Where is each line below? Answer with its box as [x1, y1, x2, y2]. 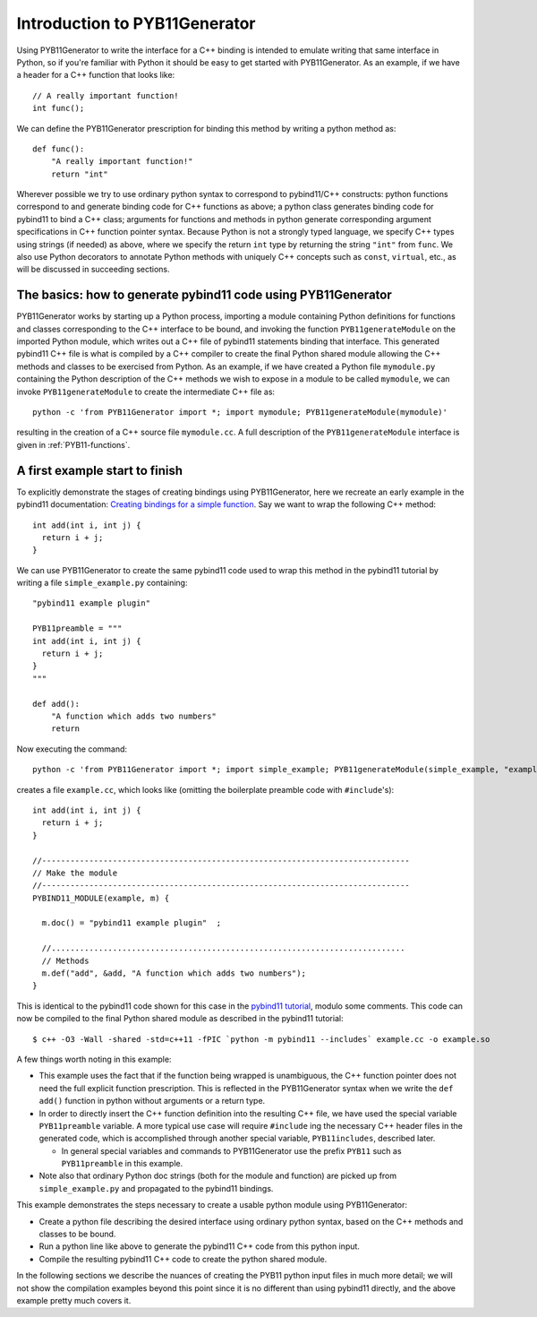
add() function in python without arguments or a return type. [38, 1096, 266, 1106]
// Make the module [32, 867, 118, 878]
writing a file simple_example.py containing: [16, 578, 188, 589]
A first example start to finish [16, 462, 183, 478]
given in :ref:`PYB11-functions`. [16, 439, 131, 450]
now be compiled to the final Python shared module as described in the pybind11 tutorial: [16, 1013, 344, 1024]
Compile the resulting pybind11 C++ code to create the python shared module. [38, 1253, 328, 1264]
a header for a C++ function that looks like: [16, 70, 175, 81]
